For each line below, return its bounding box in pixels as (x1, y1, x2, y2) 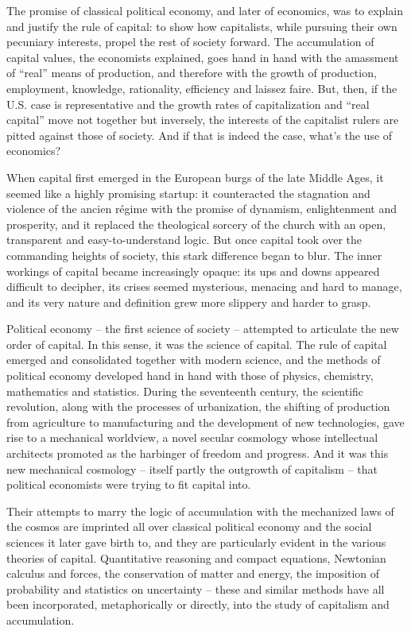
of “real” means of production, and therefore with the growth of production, (6, 64, 377, 81)
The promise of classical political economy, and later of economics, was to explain (6, 2, 403, 18)
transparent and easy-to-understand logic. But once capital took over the (6, 231, 363, 248)
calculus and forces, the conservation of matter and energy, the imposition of (6, 565, 380, 582)
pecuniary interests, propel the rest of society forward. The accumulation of (6, 33, 374, 50)
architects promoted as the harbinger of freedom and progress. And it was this (6, 445, 389, 462)
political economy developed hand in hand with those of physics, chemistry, (6, 367, 374, 384)
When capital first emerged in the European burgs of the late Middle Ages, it (6, 168, 384, 185)
